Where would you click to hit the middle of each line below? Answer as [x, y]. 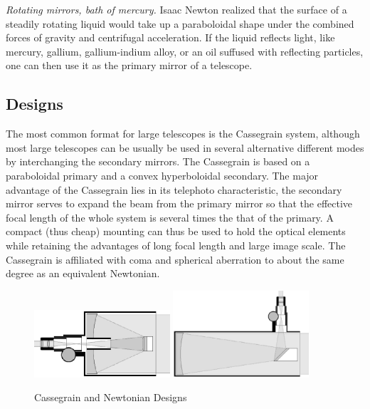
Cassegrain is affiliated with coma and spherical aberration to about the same [175, 259]
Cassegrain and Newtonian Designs [111, 397]
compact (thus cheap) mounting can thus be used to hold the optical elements [176, 231]
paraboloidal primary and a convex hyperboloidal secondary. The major [162, 175]
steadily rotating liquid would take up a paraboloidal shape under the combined [180, 23]
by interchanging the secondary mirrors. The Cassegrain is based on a [158, 161]
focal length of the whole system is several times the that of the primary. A [170, 217]
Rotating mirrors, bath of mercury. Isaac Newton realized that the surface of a [176, 9]
